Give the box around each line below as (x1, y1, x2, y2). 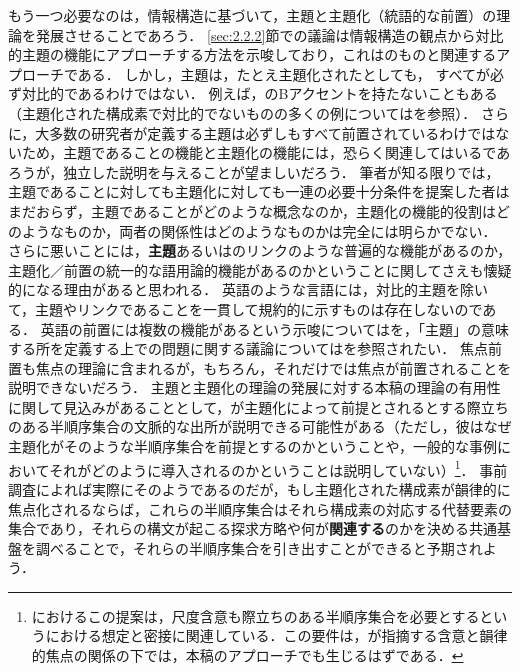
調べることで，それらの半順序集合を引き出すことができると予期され (35, 537, 483, 558)
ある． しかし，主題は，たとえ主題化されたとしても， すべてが (77, 63, 490, 84)
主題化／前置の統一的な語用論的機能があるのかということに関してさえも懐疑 (8, 259, 512, 280)
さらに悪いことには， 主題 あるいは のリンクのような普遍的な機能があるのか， (8, 240, 512, 261)
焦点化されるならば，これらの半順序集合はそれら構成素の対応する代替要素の (8, 498, 512, 519)
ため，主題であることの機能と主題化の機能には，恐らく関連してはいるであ (21, 142, 511, 163)
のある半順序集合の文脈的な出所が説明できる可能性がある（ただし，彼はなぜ (8, 416, 512, 437)
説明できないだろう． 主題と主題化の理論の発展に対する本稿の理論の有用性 (8, 377, 501, 398)
